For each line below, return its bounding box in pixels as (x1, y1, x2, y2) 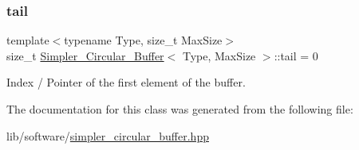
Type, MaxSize (182, 47, 256, 63)
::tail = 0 (274, 47, 318, 63)
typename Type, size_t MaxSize (64, 32, 223, 48)
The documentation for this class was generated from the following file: (6, 101, 353, 117)
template (6, 32, 49, 48)
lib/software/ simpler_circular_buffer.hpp (6, 127, 209, 144)
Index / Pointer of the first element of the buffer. (6, 74, 246, 90)
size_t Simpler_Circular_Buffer (6, 47, 164, 63)
